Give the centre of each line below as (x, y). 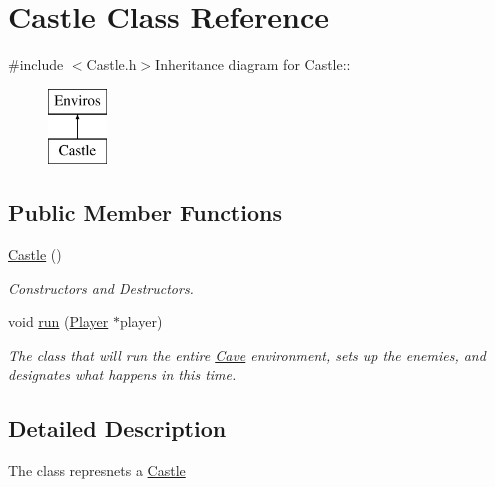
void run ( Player (58, 321)
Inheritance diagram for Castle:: (253, 64)
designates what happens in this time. (122, 374)
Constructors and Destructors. (101, 287)
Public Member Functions (145, 212)
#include (36, 64)
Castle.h (111, 64)
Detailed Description (117, 428)
